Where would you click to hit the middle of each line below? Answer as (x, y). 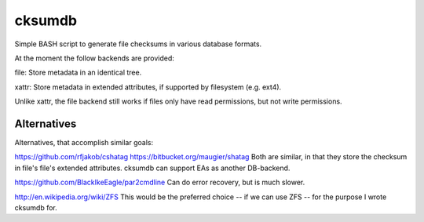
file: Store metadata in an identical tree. (78, 73)
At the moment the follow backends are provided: (94, 58)
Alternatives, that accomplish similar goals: (84, 143)
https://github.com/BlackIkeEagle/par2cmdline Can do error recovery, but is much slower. (160, 182)
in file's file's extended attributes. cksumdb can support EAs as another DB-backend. (152, 168)
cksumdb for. (36, 207)
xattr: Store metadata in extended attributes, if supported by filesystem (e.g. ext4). (148, 87)
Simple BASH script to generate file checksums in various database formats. (138, 44)
